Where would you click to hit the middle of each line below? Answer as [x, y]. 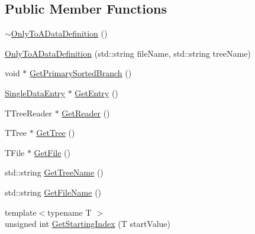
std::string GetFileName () [53, 192]
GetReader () [86, 113]
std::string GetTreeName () [54, 172]
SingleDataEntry [35, 92]
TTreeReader [28, 113]
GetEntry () [96, 92]
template [21, 212]
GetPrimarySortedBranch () [81, 73]
